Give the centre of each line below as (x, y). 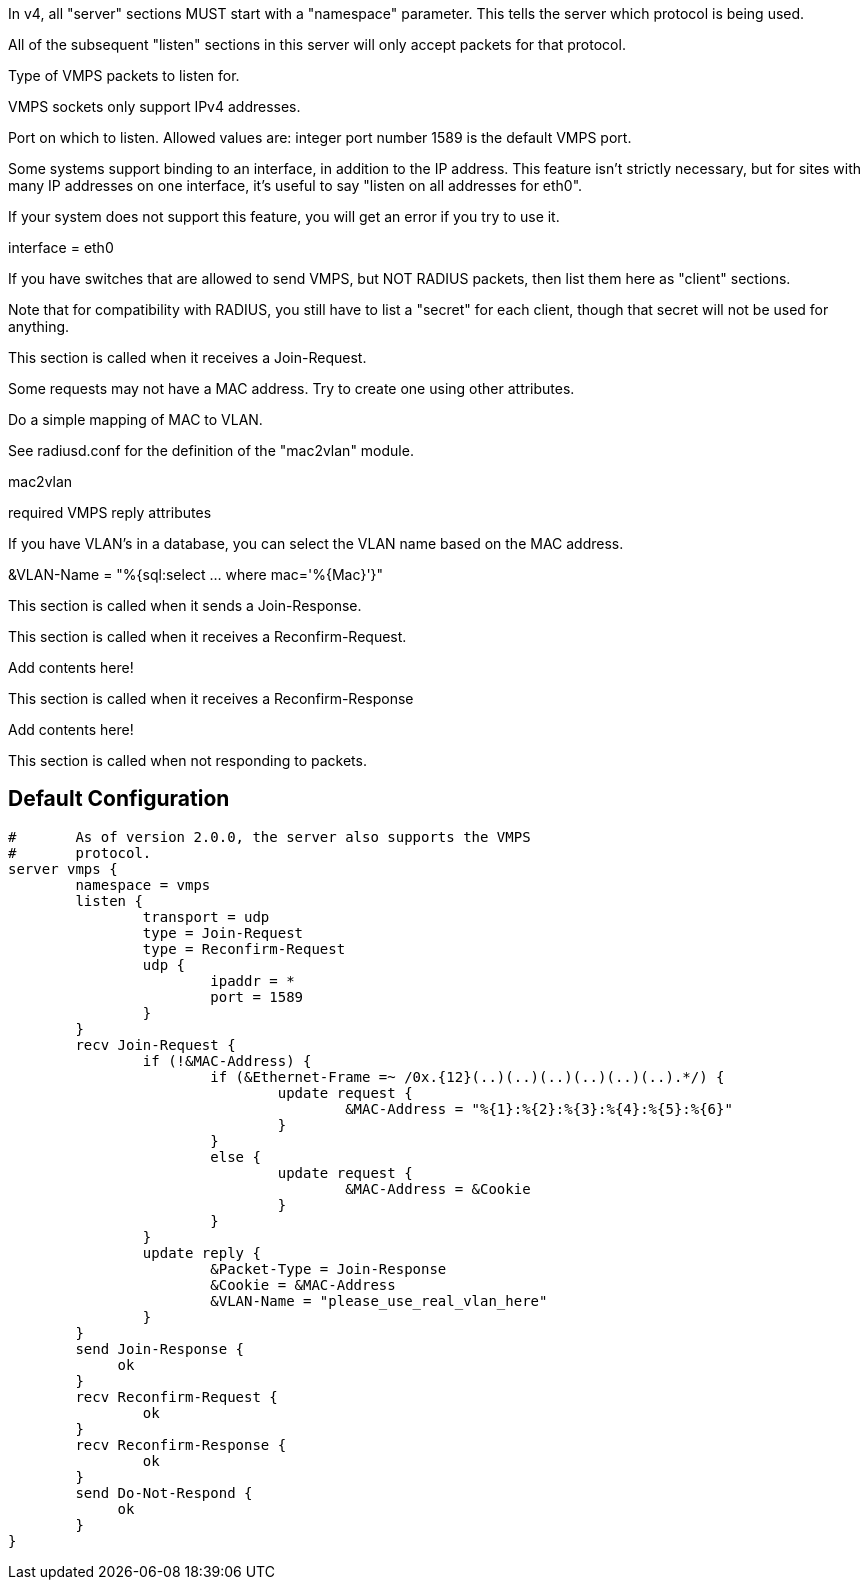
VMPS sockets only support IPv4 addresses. (154, 106)
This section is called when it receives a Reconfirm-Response (211, 698)
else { (235, 1156)
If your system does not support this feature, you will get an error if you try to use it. (284, 216)
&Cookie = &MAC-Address (303, 1284)
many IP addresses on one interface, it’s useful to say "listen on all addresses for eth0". (295, 185)
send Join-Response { (160, 1348)
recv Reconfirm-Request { (176, 1396)
